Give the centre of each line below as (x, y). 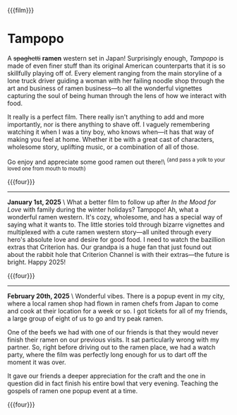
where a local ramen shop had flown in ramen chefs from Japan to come (113, 303)
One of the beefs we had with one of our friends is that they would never (113, 332)
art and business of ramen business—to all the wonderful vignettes (105, 88)
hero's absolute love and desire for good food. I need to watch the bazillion (116, 239)
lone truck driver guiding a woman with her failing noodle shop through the (116, 80)
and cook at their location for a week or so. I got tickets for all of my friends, (117, 311)
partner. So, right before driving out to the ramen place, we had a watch (111, 347)
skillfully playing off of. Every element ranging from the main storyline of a (115, 73)
